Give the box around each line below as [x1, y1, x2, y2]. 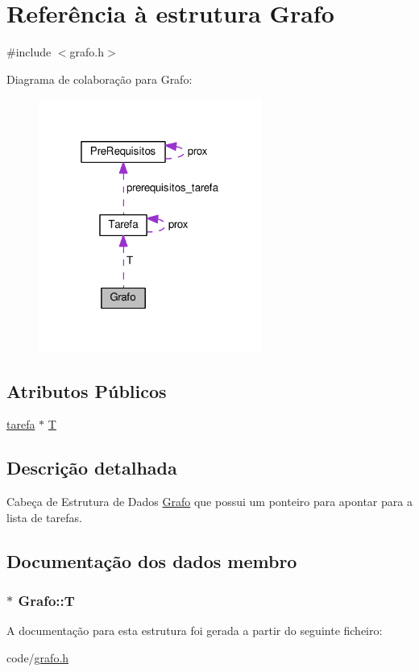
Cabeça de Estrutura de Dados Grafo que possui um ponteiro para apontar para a [6, 493, 413, 510]
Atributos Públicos [6, 378, 167, 403]
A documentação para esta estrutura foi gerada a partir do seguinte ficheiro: [6, 622, 383, 639]
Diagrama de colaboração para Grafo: [6, 70, 193, 87]
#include [6, 44, 52, 60]
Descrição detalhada [6, 455, 177, 480]
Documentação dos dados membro [6, 548, 297, 573]
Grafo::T [18, 591, 75, 611]
